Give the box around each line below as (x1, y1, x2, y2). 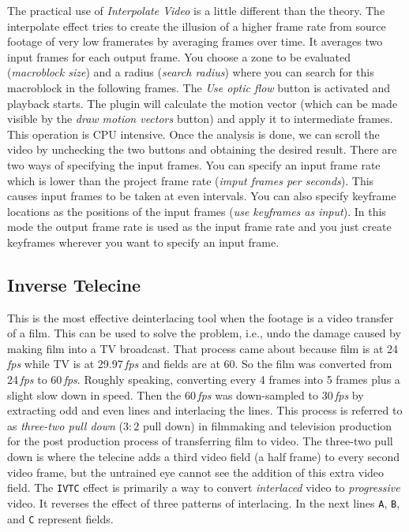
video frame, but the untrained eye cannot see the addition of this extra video (7, 463, 385, 480)
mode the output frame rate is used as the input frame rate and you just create (7, 218, 392, 235)
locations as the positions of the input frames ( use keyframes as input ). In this (7, 203, 386, 219)
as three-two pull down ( (7, 417, 123, 433)
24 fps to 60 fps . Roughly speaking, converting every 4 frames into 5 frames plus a (7, 371, 400, 388)
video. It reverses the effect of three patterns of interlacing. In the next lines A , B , (7, 494, 400, 511)
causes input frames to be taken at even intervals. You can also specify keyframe (7, 188, 396, 204)
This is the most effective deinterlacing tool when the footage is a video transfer (7, 309, 394, 326)
